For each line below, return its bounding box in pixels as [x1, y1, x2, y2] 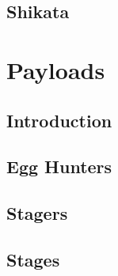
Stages [6, 247, 60, 271]
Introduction [6, 108, 112, 132]
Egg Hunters [6, 154, 112, 179]
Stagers [6, 201, 68, 225]
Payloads [6, 53, 105, 85]
